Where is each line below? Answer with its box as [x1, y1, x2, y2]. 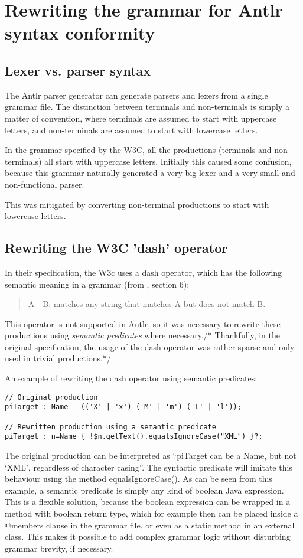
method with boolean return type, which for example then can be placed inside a [5, 507, 298, 519]
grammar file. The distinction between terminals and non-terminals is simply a [5, 100, 289, 113]
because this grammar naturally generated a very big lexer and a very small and [5, 167, 295, 179]
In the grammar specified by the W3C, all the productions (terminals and [5, 143, 272, 156]
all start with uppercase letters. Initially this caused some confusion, [44, 155, 292, 167]
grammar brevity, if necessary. [5, 541, 113, 554]
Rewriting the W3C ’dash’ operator [5, 239, 228, 257]
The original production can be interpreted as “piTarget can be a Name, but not [5, 449, 297, 461]
